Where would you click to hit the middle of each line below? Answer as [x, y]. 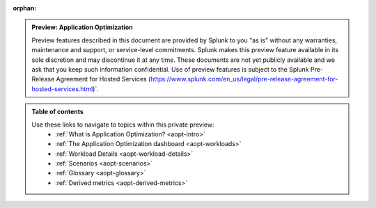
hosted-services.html [62, 89]
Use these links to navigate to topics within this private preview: [123, 125]
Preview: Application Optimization [82, 27]
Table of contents [57, 112]
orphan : [25, 8]
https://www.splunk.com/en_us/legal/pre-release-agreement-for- [244, 79]
